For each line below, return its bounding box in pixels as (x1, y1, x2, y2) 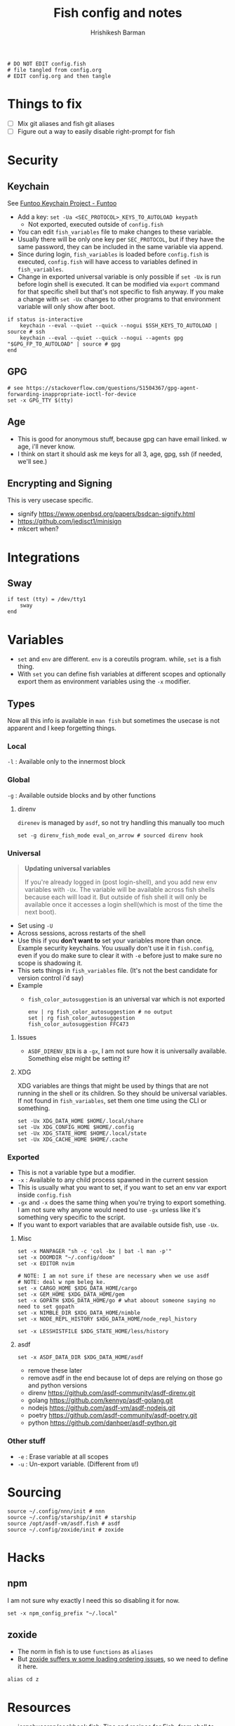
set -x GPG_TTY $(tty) (7, 396, 74, 404)
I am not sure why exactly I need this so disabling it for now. (7, 1596, 180, 1604)
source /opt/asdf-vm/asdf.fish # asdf (7, 1520, 121, 1527)
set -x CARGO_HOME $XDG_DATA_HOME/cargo (17, 1285, 137, 1292)
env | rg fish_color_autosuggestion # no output (27, 1009, 173, 1016)
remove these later (27, 1366, 83, 1375)
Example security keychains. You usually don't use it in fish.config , (17, 944, 214, 952)
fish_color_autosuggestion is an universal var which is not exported (27, 995, 226, 1004)
